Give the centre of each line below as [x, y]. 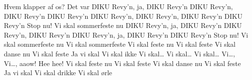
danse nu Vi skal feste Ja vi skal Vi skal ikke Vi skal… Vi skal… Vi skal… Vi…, [119, 53]
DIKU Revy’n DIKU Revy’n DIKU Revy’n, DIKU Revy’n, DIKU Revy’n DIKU [123, 16]
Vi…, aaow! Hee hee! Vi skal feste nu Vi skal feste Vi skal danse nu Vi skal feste [123, 63]
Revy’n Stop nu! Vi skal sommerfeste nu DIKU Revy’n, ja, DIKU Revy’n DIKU [123, 25]
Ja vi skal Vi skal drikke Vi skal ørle [58, 73]
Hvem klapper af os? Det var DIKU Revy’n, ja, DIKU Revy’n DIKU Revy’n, [118, 6]
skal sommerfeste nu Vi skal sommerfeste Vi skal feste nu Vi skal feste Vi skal [120, 44]
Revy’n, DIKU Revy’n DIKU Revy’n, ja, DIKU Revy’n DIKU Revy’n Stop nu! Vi [126, 34]
